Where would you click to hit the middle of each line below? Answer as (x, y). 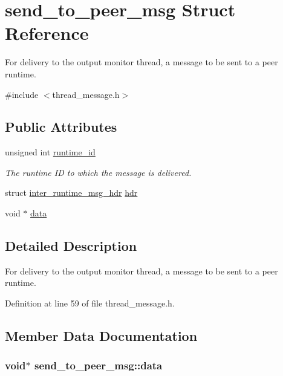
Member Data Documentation (101, 336)
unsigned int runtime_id (50, 152)
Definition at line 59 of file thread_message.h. (90, 303)
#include (22, 94)
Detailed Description (71, 246)
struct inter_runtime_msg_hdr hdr (71, 193)
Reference (47, 33)
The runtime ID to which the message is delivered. (98, 172)
